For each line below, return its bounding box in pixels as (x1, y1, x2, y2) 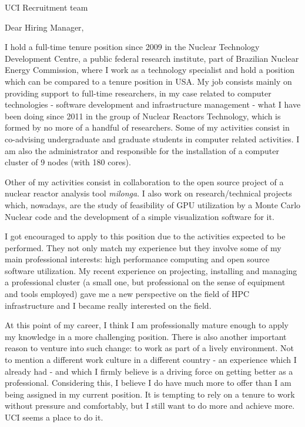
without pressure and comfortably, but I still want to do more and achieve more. (5, 399, 295, 412)
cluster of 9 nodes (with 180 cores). (5, 156, 131, 168)
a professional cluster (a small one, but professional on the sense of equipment (5, 276, 286, 288)
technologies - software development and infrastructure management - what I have (5, 98, 301, 111)
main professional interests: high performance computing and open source (5, 253, 270, 265)
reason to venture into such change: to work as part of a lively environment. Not (5, 342, 294, 354)
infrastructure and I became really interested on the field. (5, 299, 212, 311)
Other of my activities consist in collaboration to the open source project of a (5, 175, 284, 188)
